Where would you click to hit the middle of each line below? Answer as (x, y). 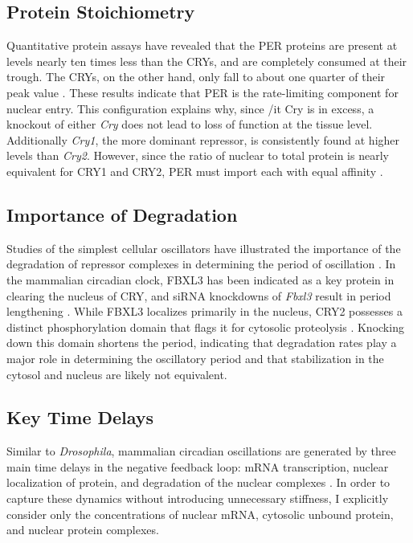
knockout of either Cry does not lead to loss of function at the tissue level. (190, 124)
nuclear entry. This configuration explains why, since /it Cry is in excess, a (190, 108)
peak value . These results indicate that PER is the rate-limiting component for (202, 92)
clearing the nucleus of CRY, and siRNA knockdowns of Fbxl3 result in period (199, 295)
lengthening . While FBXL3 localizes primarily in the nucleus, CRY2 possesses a (204, 311)
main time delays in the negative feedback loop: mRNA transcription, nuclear (198, 466)
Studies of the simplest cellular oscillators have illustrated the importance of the (204, 248)
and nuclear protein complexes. (83, 530)
